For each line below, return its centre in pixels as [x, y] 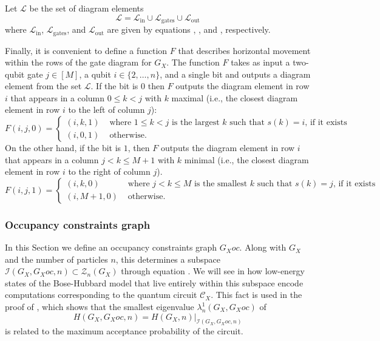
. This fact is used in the [256, 295]
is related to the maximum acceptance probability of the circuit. [124, 331]
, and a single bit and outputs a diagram [235, 74]
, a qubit [95, 74]
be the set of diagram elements [87, 8]
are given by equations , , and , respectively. [189, 29]
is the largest [195, 122]
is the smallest [221, 184]
